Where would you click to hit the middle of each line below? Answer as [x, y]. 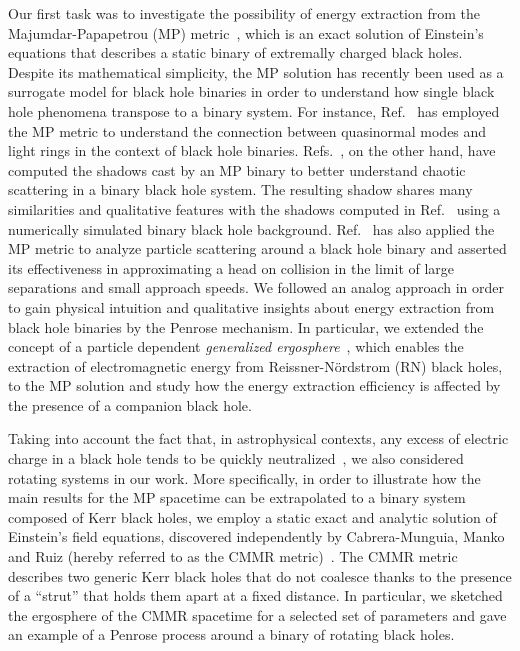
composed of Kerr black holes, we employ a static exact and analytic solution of [252, 516]
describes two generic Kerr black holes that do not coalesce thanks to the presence [260, 575]
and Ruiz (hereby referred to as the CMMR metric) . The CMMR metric [233, 556]
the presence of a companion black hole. [130, 404]
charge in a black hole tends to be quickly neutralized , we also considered [236, 458]
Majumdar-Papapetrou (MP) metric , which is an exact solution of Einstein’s [246, 32]
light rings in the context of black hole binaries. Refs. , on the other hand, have [252, 150]
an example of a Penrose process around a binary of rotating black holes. [231, 634]
